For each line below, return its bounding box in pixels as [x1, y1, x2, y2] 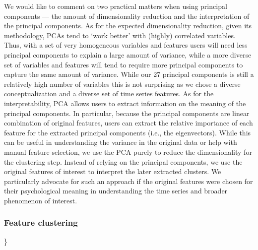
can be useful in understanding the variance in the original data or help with [4, 137, 237, 147]
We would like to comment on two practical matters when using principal [4, 1, 227, 11]
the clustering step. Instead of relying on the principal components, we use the [4, 156, 243, 167]
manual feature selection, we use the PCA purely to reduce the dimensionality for [4, 146, 252, 157]
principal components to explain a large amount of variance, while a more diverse [4, 49, 252, 60]
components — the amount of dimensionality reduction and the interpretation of [4, 10, 250, 21]
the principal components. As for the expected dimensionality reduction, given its [4, 20, 252, 31]
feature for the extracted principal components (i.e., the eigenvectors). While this [4, 127, 251, 137]
